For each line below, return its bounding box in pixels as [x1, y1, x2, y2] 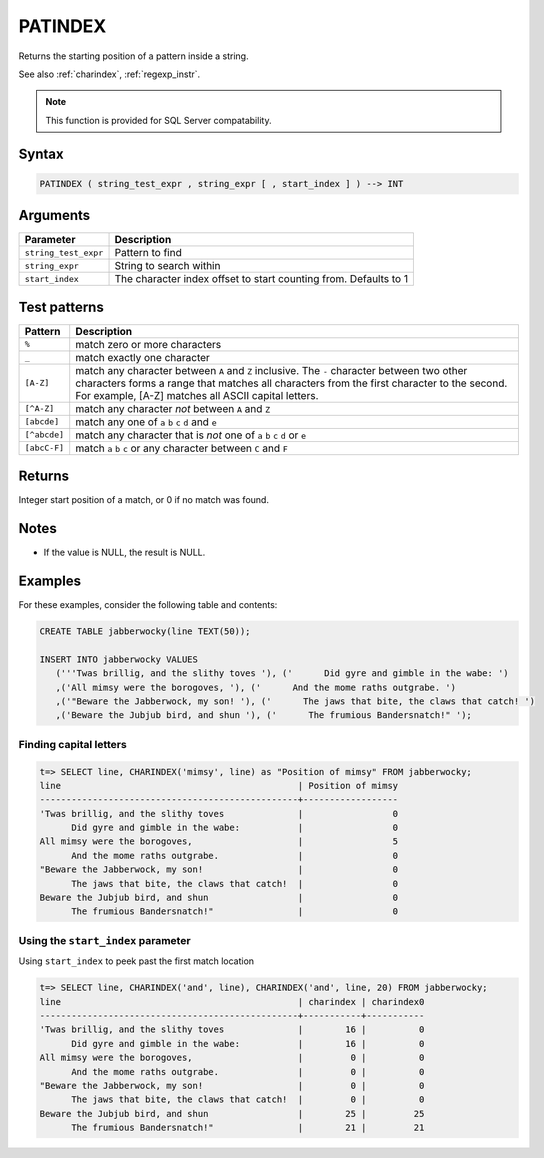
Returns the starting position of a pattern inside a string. [18, 50, 249, 62]
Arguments [18, 207, 91, 224]
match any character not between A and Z [75, 401, 271, 415]
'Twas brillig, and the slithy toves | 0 [39, 808, 399, 819]
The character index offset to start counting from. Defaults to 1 [114, 272, 409, 286]
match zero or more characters [75, 337, 222, 351]
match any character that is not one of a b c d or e [75, 428, 307, 442]
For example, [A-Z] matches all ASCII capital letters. [75, 388, 319, 402]
